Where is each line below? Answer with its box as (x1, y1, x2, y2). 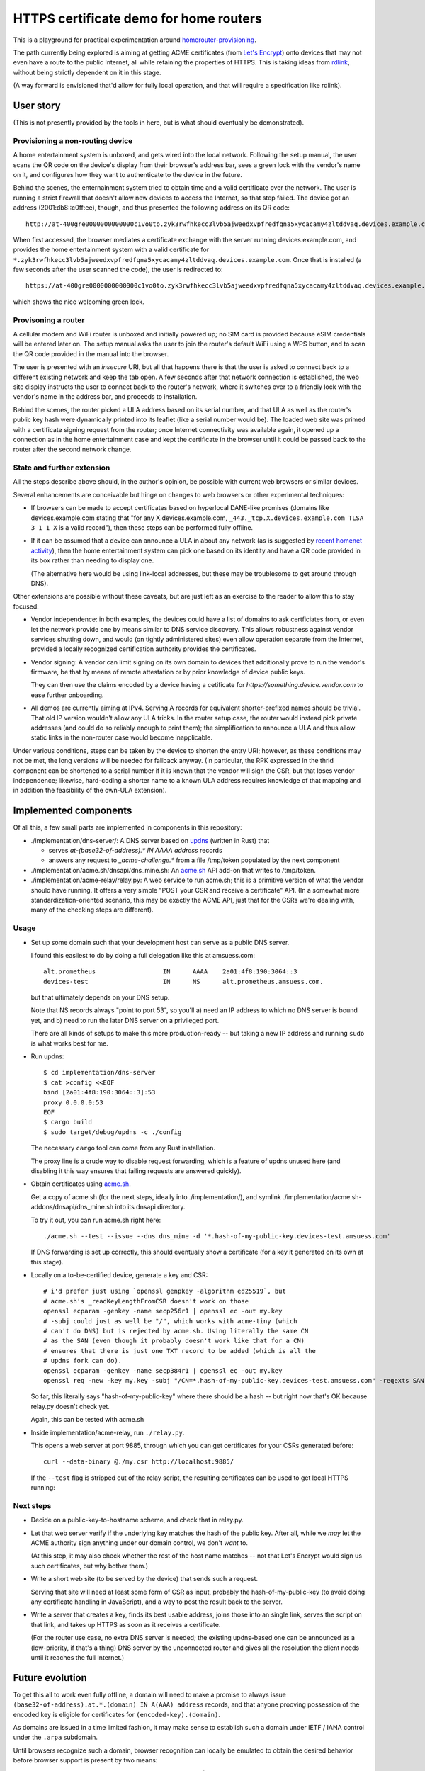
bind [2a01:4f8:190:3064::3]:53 (43, 1088, 156, 1097)
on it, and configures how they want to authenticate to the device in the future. (13, 170, 242, 179)
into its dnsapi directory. (115, 1203, 186, 1211)
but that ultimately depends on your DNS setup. (30, 993, 170, 1002)
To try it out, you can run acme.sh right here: (30, 1216, 161, 1224)
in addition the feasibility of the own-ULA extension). (13, 786, 167, 795)
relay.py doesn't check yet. (30, 1402, 110, 1410)
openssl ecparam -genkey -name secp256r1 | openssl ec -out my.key (43, 1307, 283, 1315)
